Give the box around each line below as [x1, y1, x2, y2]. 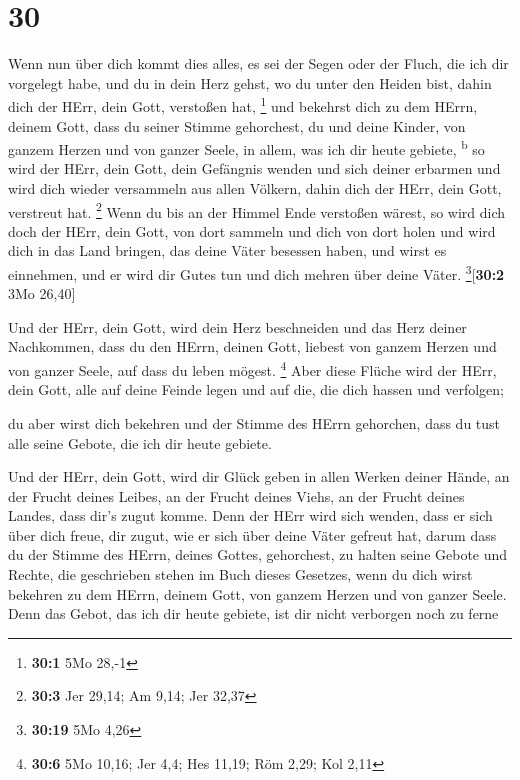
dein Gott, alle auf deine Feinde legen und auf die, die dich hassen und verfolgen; [8, 379, 504, 400]
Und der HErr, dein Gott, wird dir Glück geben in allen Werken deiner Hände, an [8, 466, 510, 487]
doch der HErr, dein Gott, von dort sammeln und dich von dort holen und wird [8, 220, 496, 241]
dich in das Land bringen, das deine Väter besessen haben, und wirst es [8, 240, 447, 261]
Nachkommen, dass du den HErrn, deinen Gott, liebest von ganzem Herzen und [8, 336, 497, 357]
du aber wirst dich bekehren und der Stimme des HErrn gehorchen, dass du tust [8, 412, 501, 433]
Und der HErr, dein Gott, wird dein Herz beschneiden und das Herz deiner [8, 316, 467, 337]
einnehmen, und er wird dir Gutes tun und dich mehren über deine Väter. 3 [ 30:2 [8, 261, 505, 284]
